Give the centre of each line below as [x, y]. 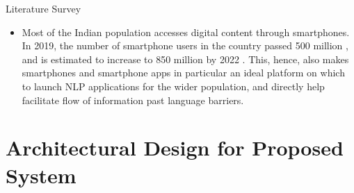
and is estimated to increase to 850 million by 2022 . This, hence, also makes [185, 59]
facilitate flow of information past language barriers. [133, 100]
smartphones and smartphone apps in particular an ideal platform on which [183, 73]
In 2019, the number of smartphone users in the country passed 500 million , [185, 45]
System [41, 175]
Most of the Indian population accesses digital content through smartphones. [186, 32]
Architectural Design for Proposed [175, 148]
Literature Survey [43, 8]
